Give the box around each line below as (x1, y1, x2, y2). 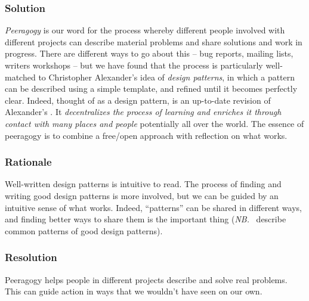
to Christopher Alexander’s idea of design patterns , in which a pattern (38, 70, 295, 83)
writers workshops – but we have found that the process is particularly (5, 59, 263, 71)
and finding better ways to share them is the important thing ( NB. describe (5, 213, 286, 225)
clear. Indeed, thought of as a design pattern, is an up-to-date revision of (5, 94, 271, 106)
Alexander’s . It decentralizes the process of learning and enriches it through (5, 105, 282, 118)
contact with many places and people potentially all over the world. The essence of (5, 117, 304, 129)
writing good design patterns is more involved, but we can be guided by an (5, 189, 279, 201)
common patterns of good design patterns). (5, 224, 163, 237)
